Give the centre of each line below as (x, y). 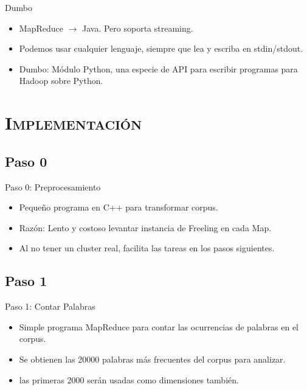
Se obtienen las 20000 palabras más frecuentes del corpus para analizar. (152, 359)
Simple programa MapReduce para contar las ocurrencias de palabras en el (159, 326)
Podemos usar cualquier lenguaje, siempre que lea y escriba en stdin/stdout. (161, 48)
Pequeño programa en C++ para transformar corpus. (119, 207)
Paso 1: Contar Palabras (50, 306)
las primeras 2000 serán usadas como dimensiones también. (129, 379)
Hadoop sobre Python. (61, 81)
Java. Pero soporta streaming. (138, 28)
